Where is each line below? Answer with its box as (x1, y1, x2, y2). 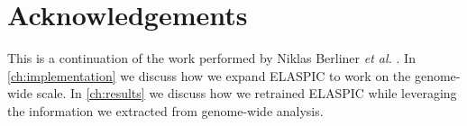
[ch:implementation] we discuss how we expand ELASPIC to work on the (7, 66, 411, 85)
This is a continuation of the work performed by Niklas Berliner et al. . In (7, 49, 416, 67)
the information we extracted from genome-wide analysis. (7, 101, 324, 120)
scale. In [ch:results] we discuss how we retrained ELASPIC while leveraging (36, 84, 457, 103)
